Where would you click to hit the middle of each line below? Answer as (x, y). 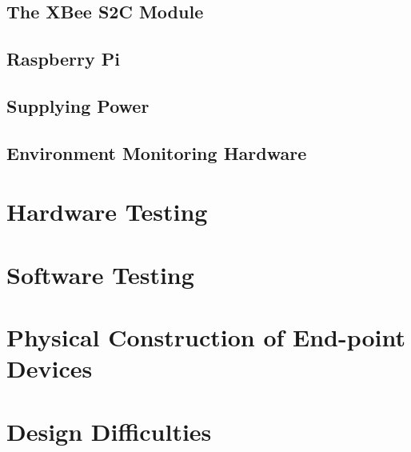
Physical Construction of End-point (206, 337)
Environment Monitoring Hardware (157, 152)
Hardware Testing (107, 212)
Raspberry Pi (63, 59)
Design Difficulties (109, 431)
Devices (50, 368)
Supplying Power (78, 105)
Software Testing (100, 274)
